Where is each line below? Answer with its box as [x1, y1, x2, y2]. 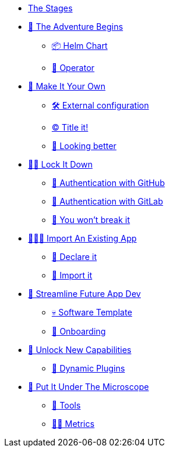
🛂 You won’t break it [52, 215, 130, 225]
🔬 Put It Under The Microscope [28, 382, 149, 392]
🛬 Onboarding [52, 326, 106, 336]
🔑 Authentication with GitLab [52, 196, 163, 206]
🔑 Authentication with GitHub [52, 178, 165, 188]
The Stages [28, 3, 73, 13]
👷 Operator [52, 63, 95, 73]
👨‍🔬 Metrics [52, 419, 95, 429]
